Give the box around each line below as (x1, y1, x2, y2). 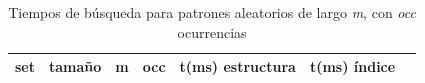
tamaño (49, 56, 102, 77)
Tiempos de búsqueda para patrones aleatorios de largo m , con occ (8, 2, 416, 22)
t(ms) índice (309, 56, 396, 77)
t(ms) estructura (179, 56, 296, 77)
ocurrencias (177, 21, 247, 42)
